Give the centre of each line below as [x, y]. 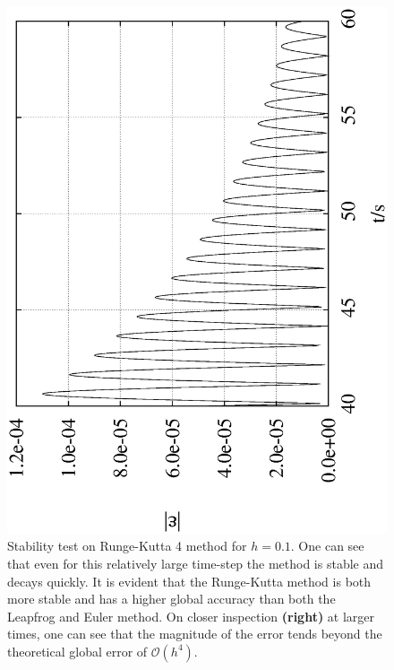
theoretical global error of [77, 651]
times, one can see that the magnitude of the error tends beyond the [195, 634]
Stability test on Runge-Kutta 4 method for [127, 546]
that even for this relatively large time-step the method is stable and [196, 563]
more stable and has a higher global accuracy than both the [171, 599]
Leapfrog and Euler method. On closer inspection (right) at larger [191, 616]
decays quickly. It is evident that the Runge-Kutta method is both [189, 581]
